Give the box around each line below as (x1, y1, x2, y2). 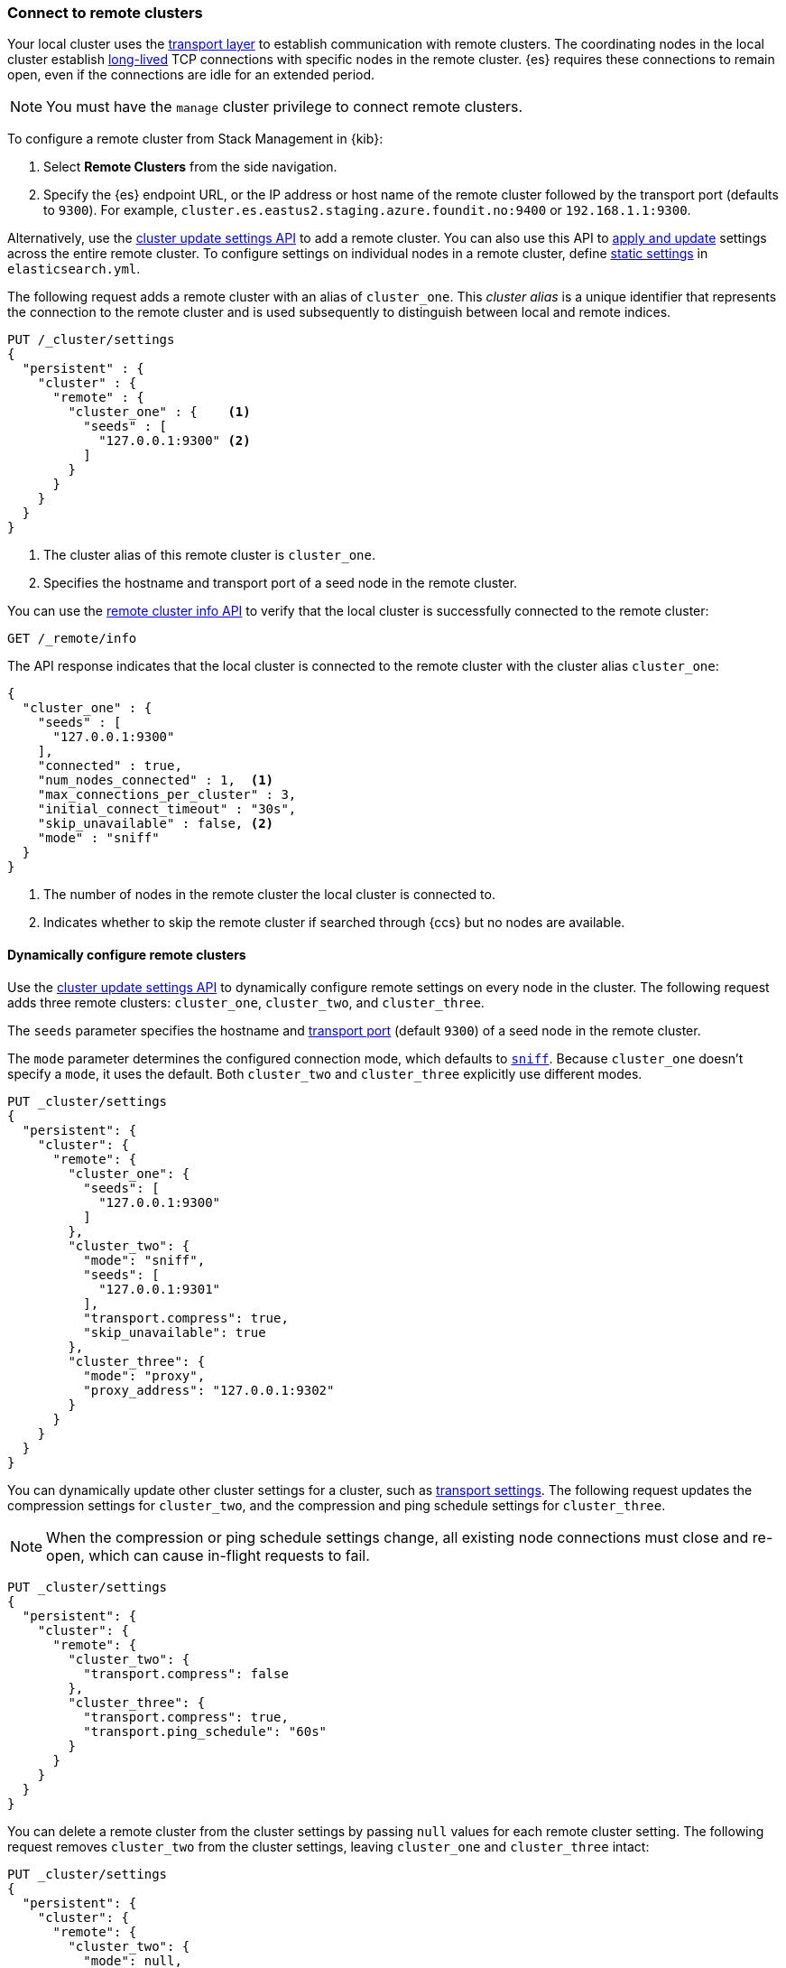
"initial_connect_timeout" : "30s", (37, 802, 297, 817)
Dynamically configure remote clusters (7, 946, 246, 962)
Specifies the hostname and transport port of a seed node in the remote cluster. (43, 575, 518, 591)
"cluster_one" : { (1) (68, 404, 251, 420)
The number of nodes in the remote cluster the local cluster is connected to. (43, 887, 495, 903)
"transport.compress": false (83, 1666, 289, 1681)
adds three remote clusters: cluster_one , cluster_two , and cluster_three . (7, 994, 485, 1010)
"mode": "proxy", (83, 1368, 206, 1383)
